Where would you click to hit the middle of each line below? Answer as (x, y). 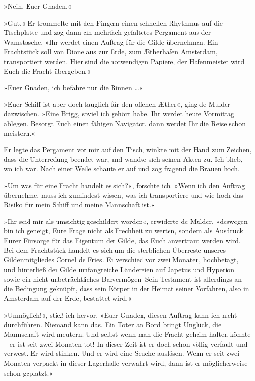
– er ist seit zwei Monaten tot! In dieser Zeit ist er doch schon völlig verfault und (126, 343)
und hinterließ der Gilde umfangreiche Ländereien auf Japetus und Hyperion (119, 269)
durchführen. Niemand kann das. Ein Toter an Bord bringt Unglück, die (113, 324)
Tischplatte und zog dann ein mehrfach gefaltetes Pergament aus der (108, 32)
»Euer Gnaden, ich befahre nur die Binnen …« (73, 87)
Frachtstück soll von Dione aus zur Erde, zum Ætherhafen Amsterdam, (111, 51)
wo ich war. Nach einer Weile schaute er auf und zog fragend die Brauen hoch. (122, 169)
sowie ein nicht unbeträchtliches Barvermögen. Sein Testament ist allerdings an (123, 279)
